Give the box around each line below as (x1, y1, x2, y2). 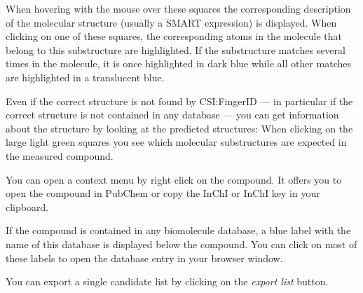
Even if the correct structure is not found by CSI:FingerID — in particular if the (6, 93, 353, 108)
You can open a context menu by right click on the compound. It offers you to (6, 172, 342, 186)
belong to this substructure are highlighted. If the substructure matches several (6, 42, 345, 57)
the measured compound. (6, 148, 114, 163)
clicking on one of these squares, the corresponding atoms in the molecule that (6, 29, 342, 43)
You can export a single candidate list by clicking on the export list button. (6, 274, 329, 289)
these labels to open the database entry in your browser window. (6, 250, 283, 265)
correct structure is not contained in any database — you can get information (6, 107, 339, 122)
